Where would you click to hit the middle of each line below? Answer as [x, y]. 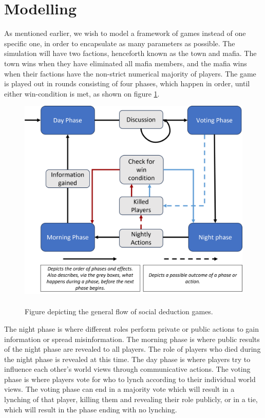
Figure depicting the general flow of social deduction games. [119, 311]
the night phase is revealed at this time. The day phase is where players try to [127, 359]
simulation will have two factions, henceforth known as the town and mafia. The [130, 53]
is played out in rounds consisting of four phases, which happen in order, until [127, 83]
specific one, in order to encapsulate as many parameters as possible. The [120, 43]
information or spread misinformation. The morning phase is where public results [132, 339]
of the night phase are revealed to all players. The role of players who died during [132, 349]
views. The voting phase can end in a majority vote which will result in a [119, 389]
